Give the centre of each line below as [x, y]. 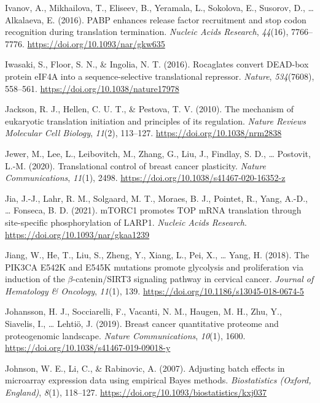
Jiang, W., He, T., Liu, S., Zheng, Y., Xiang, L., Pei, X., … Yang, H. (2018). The [157, 255]
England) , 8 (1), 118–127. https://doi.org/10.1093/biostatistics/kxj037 [136, 392]
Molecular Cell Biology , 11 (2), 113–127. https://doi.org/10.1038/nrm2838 [143, 133]
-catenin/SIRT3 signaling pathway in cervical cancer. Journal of [193, 279]
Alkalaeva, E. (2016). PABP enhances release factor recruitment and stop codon [156, 19]
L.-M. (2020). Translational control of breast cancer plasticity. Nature [136, 165]
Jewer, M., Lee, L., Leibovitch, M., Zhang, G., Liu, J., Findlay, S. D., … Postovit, [158, 153]
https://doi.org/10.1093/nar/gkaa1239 [77, 234]
